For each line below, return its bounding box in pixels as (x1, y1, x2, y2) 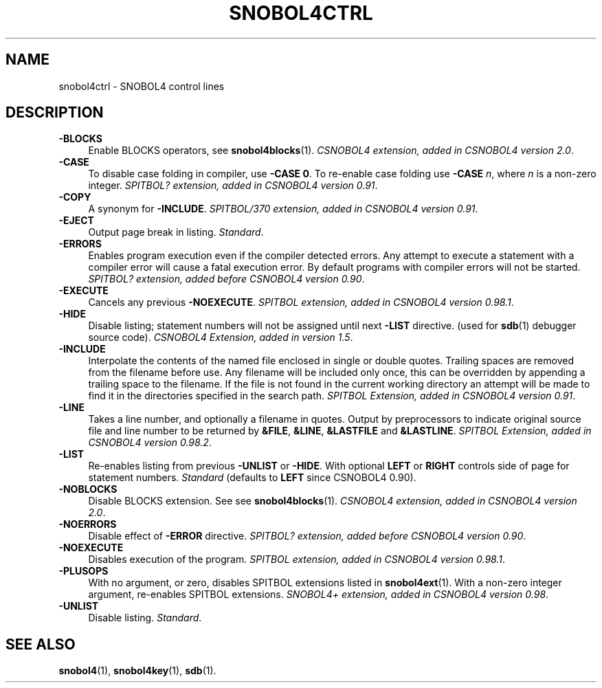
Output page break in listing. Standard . (88, 226, 264, 238)
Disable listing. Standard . (88, 612, 202, 624)
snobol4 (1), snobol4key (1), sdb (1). (58, 665, 216, 677)
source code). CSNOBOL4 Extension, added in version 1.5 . (88, 331, 353, 344)
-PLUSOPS (58, 565, 109, 577)
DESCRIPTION (5, 104, 104, 122)
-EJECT (58, 214, 94, 227)
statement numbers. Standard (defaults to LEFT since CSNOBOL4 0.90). (88, 471, 416, 484)
